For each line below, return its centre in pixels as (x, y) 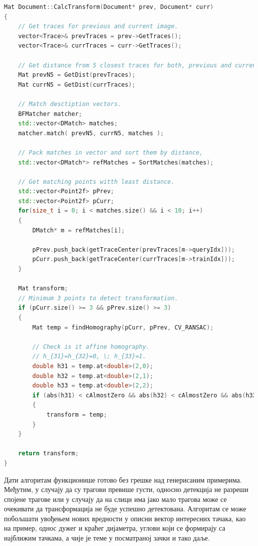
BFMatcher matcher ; (50, 114)
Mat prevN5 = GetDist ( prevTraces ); (77, 75)
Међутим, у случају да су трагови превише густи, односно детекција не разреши (126, 489)
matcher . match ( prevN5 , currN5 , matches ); (91, 133)
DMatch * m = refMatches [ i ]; (79, 230)
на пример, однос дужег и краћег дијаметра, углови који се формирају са (115, 528)
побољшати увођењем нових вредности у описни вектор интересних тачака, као (125, 518)
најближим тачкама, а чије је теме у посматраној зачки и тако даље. (107, 538)
